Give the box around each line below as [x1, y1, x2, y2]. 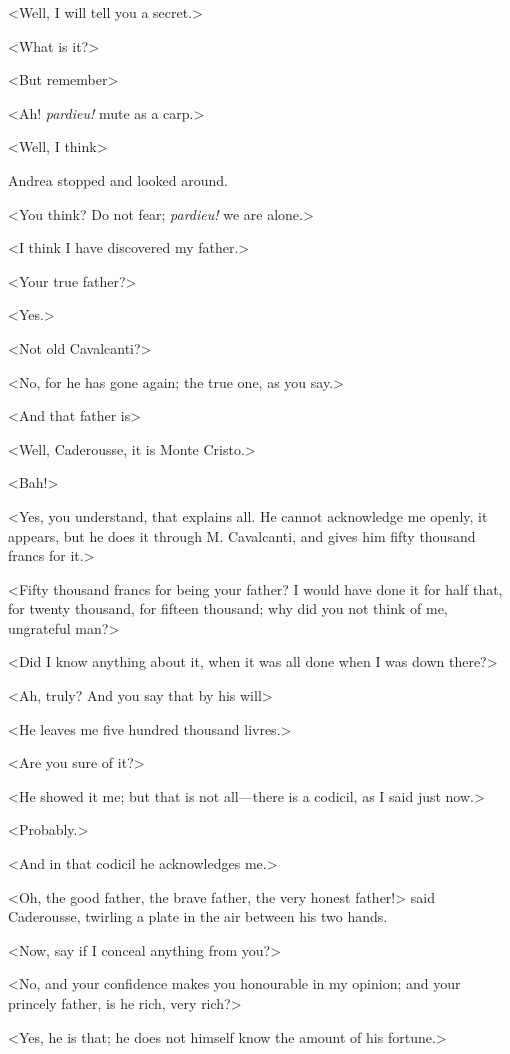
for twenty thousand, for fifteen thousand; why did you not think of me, [8, 598, 448, 619]
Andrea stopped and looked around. [8, 169, 228, 190]
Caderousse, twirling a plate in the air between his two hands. [8, 906, 388, 927]
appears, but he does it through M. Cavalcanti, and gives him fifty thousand [8, 525, 476, 546]
